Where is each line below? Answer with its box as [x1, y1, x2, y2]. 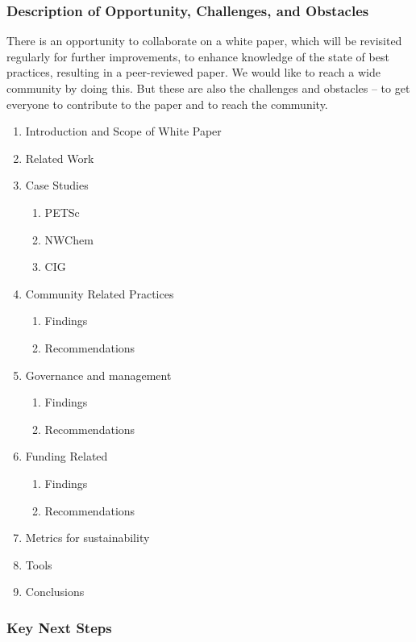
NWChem [44, 231, 94, 248]
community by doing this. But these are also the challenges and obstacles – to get [6, 80, 410, 96]
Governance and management [25, 366, 172, 383]
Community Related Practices [25, 285, 174, 302]
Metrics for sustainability [25, 529, 150, 546]
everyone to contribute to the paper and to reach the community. [6, 95, 328, 112]
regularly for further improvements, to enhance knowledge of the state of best [6, 48, 389, 65]
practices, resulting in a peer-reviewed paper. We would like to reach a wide [6, 64, 381, 81]
